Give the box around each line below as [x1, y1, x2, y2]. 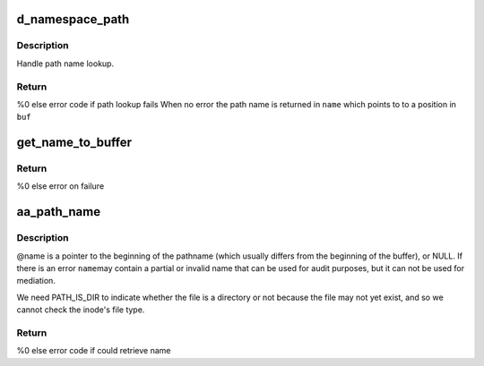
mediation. [16, 276, 56, 286]
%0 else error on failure [16, 181, 105, 192]
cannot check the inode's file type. [16, 304, 145, 315]
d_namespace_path [16, 12, 130, 27]
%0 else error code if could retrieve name [16, 345, 171, 356]
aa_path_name [16, 204, 101, 219]
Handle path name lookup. [16, 58, 115, 69]
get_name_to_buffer [16, 135, 132, 150]
